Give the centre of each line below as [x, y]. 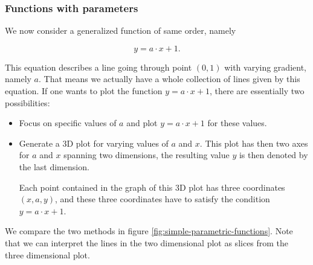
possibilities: [27, 102]
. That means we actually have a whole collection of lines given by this [169, 79]
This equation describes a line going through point [98, 67]
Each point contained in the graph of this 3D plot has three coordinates [152, 187]
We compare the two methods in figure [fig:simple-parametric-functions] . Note [149, 231]
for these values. [237, 123]
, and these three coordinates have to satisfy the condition [163, 199]
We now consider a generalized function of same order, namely [121, 30]
